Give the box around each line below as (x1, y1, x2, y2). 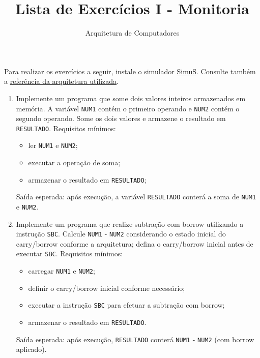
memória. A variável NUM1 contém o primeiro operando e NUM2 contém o (16, 103, 240, 113)
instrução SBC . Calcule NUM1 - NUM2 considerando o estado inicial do (16, 228, 226, 239)
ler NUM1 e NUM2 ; (28, 140, 78, 151)
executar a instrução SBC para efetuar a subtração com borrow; (28, 300, 225, 310)
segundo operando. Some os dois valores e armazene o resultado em (16, 113, 226, 124)
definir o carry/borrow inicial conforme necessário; (28, 282, 185, 293)
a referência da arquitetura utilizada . (4, 76, 119, 86)
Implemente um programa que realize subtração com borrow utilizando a (16, 218, 244, 229)
